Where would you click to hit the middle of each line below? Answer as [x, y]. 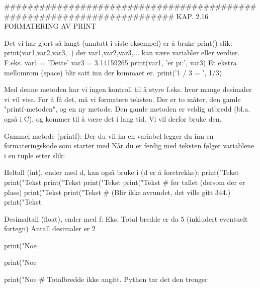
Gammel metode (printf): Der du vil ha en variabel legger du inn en [109, 135]
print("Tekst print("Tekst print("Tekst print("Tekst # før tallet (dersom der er [125, 182]
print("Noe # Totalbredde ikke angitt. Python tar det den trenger [106, 279]
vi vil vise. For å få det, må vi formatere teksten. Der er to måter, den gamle [122, 99]
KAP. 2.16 [192, 16]
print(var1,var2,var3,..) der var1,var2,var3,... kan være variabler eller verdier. [122, 53]
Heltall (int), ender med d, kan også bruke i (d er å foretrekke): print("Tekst [121, 172]
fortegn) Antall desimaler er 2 [50, 228]
